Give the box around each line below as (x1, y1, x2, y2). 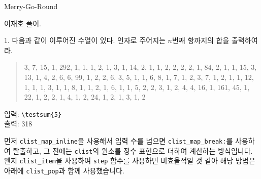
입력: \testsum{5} (4, 108, 62, 119)
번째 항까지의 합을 (172, 35, 230, 46)
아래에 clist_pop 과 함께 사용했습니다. (4, 165, 124, 175)
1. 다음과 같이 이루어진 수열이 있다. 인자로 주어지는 (4, 35, 166, 46)
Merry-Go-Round (4, 1, 58, 11)
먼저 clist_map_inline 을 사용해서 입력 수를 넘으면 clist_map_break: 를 (4, 136, 233, 146)
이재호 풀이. (4, 18, 41, 28)
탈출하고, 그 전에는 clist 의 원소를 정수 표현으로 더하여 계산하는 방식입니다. (13, 145, 253, 156)
